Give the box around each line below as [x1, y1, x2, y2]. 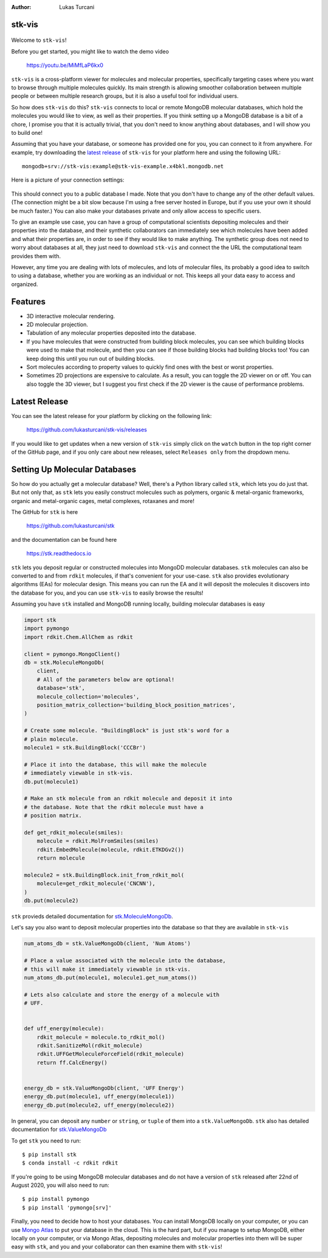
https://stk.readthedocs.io [26, 550, 92, 557]
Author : [11, 4, 32, 10]
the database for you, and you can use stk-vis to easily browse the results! [11, 589, 203, 597]
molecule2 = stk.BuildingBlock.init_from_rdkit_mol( [24, 872, 185, 878]
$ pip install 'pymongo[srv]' [22, 1204, 112, 1211]
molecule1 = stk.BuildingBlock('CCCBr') [24, 744, 146, 751]
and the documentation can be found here [11, 536, 117, 543]
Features [11, 296, 46, 307]
